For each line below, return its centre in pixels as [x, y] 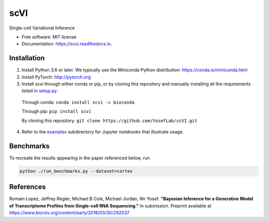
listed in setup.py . [40, 91]
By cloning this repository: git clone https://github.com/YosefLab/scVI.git [110, 120]
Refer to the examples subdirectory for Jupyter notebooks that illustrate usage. [103, 131]
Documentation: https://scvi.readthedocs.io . [67, 44]
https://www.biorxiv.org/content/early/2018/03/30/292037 [69, 213]
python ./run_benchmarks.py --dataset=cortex [76, 171]
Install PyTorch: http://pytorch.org [56, 77]
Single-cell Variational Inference [42, 28]
